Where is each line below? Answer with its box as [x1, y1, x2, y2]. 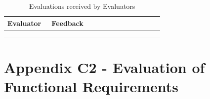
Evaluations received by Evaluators [29, 1, 135, 11]
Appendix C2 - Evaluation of [4, 57, 205, 77]
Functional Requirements [4, 76, 178, 96]
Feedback [51, 18, 84, 28]
